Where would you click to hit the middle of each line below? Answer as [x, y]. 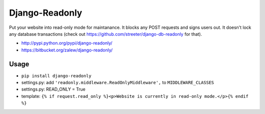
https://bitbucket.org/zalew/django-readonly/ [67, 50]
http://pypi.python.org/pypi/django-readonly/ [67, 43]
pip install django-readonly [56, 76]
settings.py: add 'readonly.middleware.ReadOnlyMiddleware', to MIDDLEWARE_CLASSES [118, 83]
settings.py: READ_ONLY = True [53, 89]
